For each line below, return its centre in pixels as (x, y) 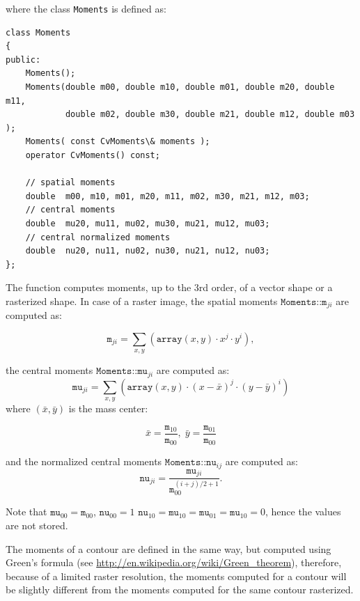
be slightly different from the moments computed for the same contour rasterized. (180, 590)
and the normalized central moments (84, 461)
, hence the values (303, 512)
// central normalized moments (98, 237)
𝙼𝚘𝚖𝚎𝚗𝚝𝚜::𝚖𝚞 (122, 372)
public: (23, 60)
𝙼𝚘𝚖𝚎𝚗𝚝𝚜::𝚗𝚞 (190, 463)
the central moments (49, 370)
